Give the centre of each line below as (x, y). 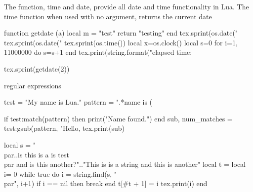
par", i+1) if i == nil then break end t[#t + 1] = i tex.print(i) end (106, 183)
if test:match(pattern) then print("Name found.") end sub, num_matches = (118, 118)
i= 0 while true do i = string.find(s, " (60, 173)
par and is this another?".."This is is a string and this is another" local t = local (125, 164)
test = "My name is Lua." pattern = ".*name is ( (78, 102)
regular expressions (33, 85)
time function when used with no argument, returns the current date (108, 16)
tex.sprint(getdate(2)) (37, 68)
